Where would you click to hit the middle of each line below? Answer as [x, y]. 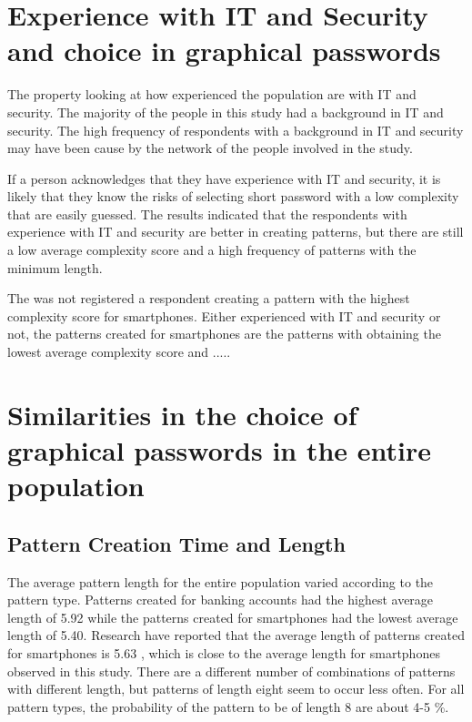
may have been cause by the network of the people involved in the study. [210, 148]
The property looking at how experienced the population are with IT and [212, 94]
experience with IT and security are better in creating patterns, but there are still [236, 232]
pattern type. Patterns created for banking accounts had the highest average [221, 600]
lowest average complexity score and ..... [119, 352]
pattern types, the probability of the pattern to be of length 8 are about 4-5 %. [228, 706]
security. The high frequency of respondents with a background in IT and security [236, 130]
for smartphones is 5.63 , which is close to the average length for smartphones [224, 652]
